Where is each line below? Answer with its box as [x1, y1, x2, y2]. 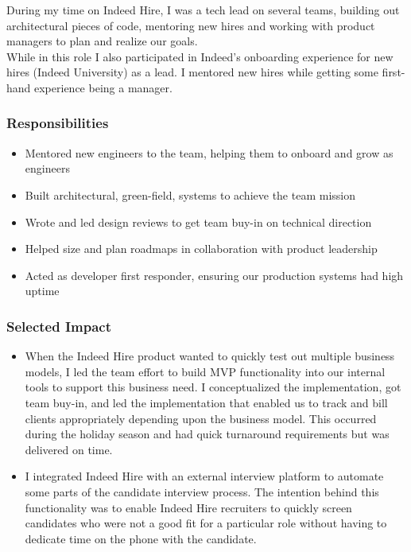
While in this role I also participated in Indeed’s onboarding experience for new [6, 48, 394, 64]
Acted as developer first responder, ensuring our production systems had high [25, 266, 404, 283]
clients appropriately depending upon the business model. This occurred [25, 410, 377, 426]
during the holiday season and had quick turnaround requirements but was [25, 426, 390, 442]
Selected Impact [6, 316, 112, 336]
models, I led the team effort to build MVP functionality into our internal [25, 363, 386, 379]
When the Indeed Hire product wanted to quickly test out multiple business [25, 348, 395, 364]
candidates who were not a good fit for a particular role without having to [25, 515, 387, 531]
